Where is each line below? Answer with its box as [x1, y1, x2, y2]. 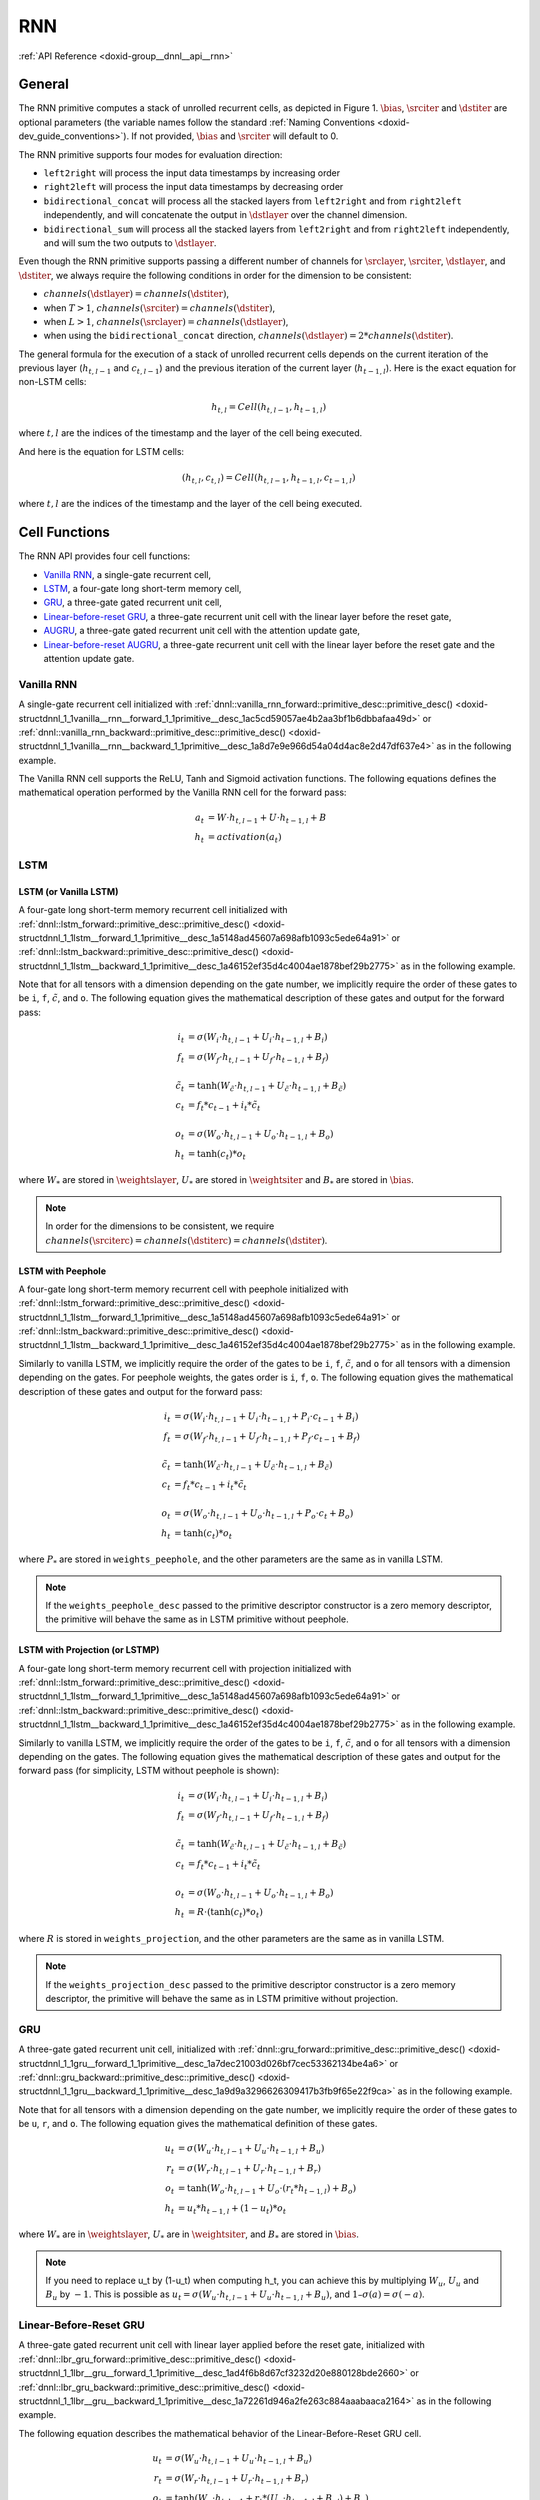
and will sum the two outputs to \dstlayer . [43, 236, 217, 249]
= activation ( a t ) [207, 831, 282, 845]
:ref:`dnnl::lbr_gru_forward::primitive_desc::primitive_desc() [18, 2353, 262, 2365]
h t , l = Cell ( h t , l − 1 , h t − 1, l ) [211, 401, 327, 415]
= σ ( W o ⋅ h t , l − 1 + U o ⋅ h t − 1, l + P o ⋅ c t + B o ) [173, 1507, 354, 1521]
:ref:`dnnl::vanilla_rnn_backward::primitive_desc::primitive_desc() [18, 726, 287, 738]
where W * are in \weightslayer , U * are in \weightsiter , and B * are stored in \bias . [18, 2228, 359, 2242]
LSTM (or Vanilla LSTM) [18, 885, 119, 897]
